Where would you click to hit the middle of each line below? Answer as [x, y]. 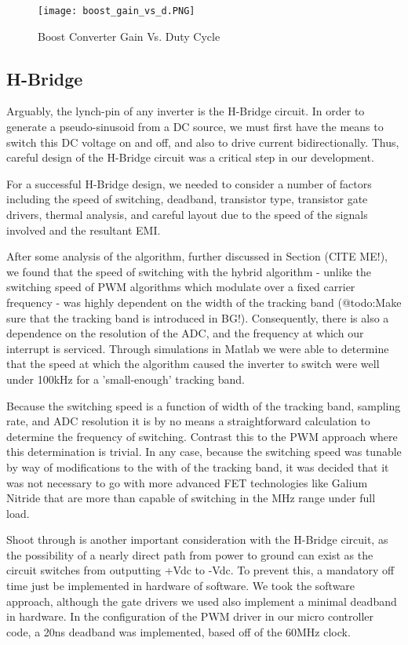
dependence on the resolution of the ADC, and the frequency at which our [185, 333]
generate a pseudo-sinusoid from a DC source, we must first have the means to [195, 127]
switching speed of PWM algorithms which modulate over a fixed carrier [181, 287]
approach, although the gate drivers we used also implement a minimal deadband [202, 601]
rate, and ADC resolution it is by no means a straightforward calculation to [188, 421]
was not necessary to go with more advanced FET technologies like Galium [187, 482]
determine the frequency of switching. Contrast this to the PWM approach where [202, 436]
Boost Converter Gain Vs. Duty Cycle [129, 36]
